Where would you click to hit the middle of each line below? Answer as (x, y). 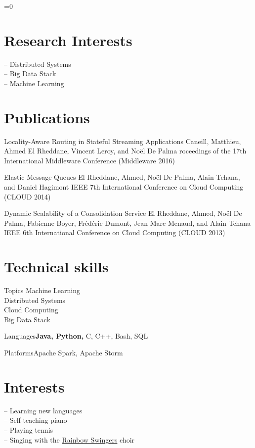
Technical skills (56, 267)
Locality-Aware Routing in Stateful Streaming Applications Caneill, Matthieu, (123, 141)
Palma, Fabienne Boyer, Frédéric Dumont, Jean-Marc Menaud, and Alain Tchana (127, 223)
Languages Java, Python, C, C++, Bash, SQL (76, 336)
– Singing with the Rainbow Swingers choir (69, 439)
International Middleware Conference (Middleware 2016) (89, 160)
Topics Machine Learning (42, 290)
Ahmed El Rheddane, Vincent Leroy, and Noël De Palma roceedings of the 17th (125, 151)
